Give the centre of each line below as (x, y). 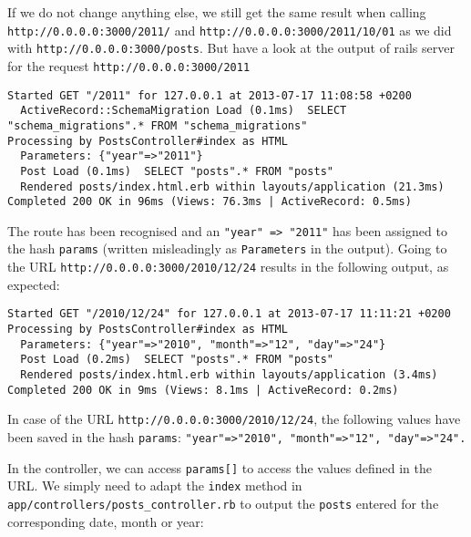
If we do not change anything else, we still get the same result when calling (217, 12)
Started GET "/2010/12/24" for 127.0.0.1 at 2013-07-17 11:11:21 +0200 (229, 314)
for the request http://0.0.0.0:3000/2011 (129, 65)
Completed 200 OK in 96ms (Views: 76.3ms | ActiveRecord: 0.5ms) (210, 202)
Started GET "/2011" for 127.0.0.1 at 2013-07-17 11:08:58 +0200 (210, 95)
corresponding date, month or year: (106, 521)
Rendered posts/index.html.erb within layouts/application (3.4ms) (229, 375)
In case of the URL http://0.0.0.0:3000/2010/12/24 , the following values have (234, 419)
